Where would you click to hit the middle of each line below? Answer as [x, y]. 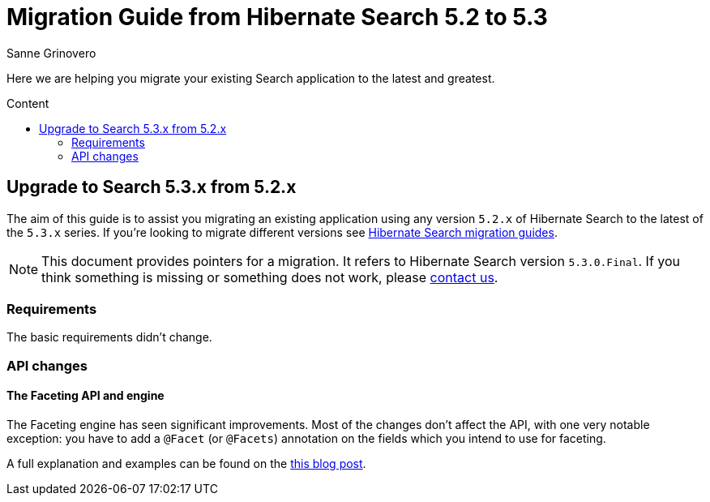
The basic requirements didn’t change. [109, 337]
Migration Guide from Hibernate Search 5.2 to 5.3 [277, 17]
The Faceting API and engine [86, 396]
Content [28, 103]
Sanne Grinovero [51, 53]
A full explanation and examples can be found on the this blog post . [186, 463]
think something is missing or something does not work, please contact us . [270, 277]
